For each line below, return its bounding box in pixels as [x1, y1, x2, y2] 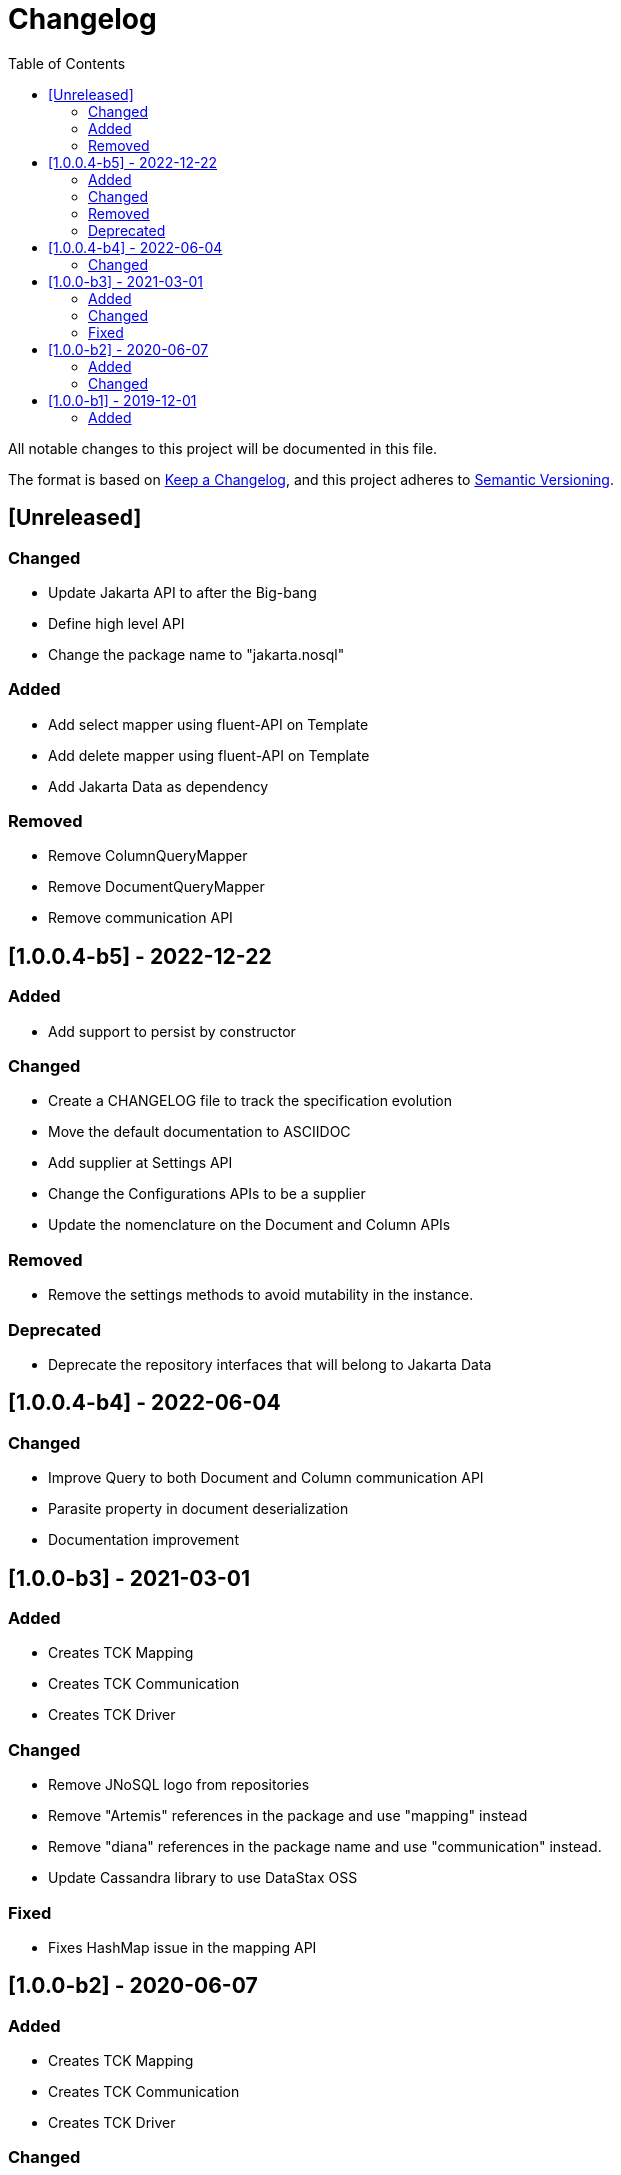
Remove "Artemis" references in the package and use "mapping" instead [48, 1807, 528, 1825]
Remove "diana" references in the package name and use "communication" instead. [48, 1838, 602, 1856]
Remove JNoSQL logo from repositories [48, 1776, 310, 1794]
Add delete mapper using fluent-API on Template [48, 746, 370, 764]
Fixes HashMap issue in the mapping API [48, 1938, 317, 1956]
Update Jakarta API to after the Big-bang [48, 583, 317, 601]
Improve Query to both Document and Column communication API [48, 1469, 484, 1487]
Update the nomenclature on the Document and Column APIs [48, 1216, 451, 1234]
